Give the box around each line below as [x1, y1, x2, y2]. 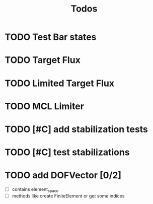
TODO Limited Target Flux [5, 78, 114, 89]
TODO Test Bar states [5, 31, 97, 43]
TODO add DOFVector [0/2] [5, 170, 122, 181]
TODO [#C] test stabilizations [5, 147, 130, 158]
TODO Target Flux [5, 54, 81, 66]
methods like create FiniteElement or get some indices [12, 192, 125, 199]
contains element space [12, 186, 59, 193]
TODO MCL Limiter [5, 100, 84, 112]
